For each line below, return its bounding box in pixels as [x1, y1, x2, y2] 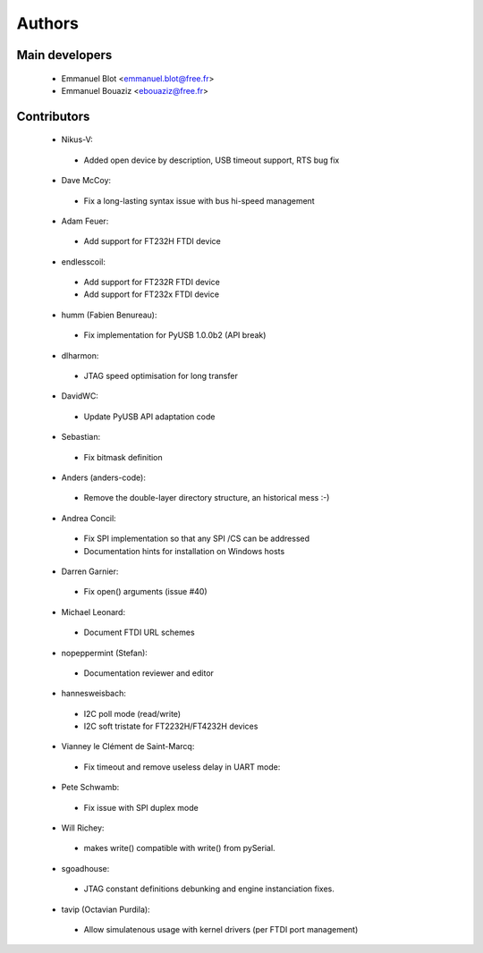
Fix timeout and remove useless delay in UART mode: [83, 761, 281, 772]
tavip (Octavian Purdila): [61, 904, 151, 915]
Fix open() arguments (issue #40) [83, 586, 208, 597]
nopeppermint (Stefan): [61, 647, 148, 658]
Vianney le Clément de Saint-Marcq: [61, 741, 195, 752]
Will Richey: [61, 822, 105, 833]
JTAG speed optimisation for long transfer [83, 371, 239, 382]
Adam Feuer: [61, 215, 109, 226]
